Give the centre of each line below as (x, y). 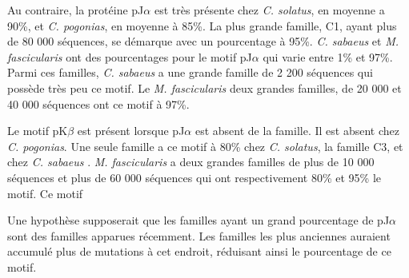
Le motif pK (38, 131)
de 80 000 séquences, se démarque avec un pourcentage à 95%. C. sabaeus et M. (203, 41)
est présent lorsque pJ (131, 131)
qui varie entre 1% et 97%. (328, 56)
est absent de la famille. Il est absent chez (297, 131)
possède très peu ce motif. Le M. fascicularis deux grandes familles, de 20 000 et (204, 87)
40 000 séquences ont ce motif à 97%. (98, 103)
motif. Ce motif (45, 193)
